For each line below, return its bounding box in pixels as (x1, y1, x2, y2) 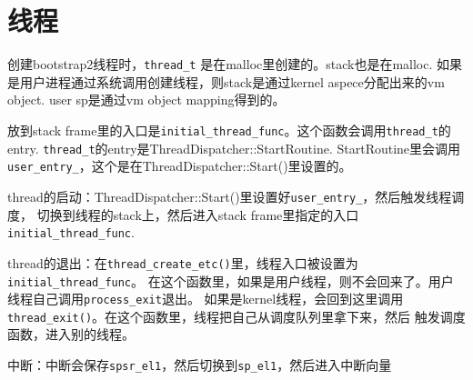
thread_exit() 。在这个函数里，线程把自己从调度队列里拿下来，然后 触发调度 (7, 306, 466, 325)
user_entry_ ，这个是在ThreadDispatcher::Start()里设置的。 (7, 156, 352, 175)
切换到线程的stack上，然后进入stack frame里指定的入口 (36, 205, 359, 224)
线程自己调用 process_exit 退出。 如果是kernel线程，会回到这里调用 (7, 289, 404, 308)
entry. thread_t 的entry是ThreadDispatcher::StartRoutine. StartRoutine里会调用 (7, 138, 461, 157)
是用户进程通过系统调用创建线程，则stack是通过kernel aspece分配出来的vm (7, 72, 445, 91)
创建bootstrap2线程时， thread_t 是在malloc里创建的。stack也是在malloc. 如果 (7, 55, 463, 74)
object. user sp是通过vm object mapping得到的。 (7, 90, 286, 109)
